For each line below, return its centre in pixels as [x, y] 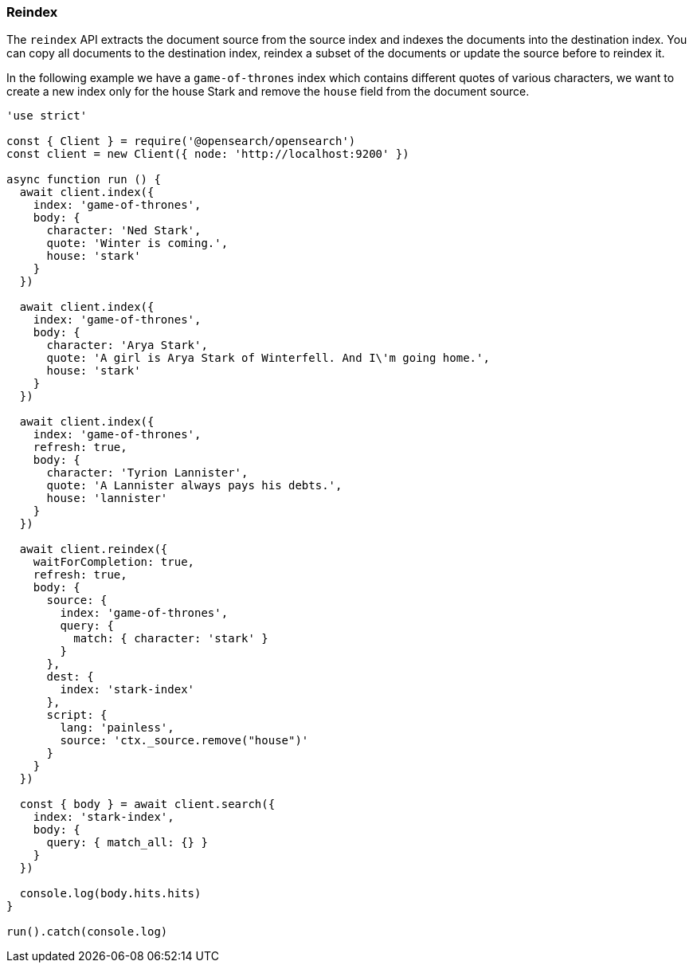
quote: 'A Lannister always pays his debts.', [194, 486]
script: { [77, 715]
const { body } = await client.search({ [147, 804]
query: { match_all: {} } [127, 843]
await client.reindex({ [94, 549]
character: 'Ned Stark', [124, 231]
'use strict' [47, 116]
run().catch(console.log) [87, 932]
